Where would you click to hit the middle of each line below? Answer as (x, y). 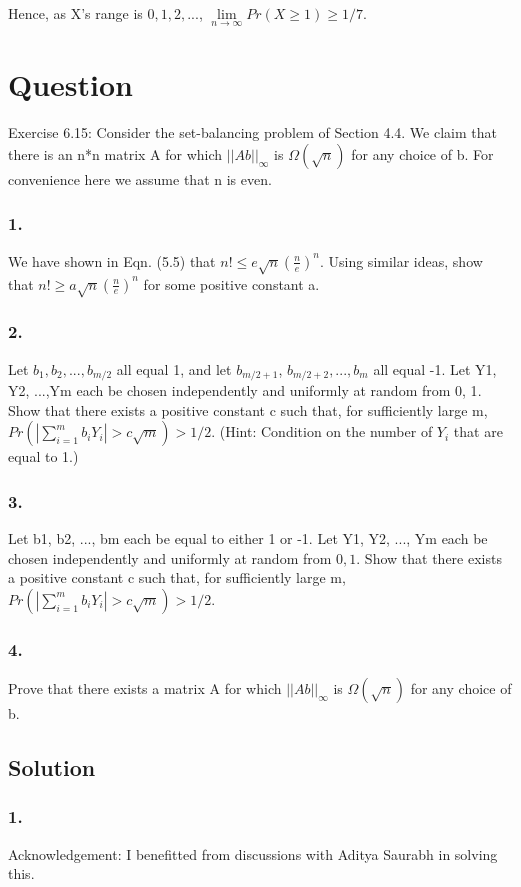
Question (70, 84)
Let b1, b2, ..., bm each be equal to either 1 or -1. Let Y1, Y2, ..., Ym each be (248, 537)
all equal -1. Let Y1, (435, 368)
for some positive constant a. (231, 283)
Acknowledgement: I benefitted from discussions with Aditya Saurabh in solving (253, 853)
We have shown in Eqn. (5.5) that (112, 260)
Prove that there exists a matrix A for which (145, 687)
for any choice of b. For (422, 153)
